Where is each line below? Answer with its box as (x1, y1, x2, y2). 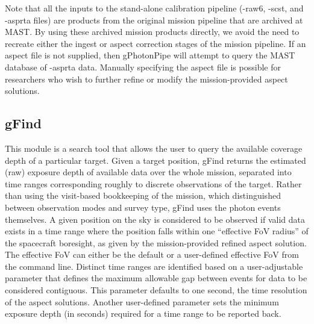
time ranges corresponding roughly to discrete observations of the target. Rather (5, 177, 302, 190)
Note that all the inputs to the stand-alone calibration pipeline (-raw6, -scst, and (5, 2, 304, 14)
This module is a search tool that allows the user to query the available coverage (5, 142, 303, 154)
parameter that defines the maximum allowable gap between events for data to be (5, 272, 307, 284)
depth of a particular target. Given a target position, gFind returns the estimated (5, 154, 306, 166)
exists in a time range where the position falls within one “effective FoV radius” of (5, 225, 309, 237)
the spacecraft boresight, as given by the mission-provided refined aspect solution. (5, 236, 307, 249)
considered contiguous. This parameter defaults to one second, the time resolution (5, 284, 307, 296)
